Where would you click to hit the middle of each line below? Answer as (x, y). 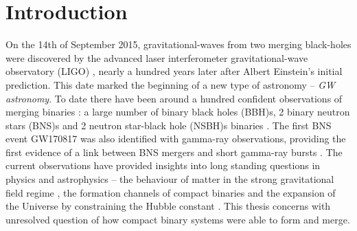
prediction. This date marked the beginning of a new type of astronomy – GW (171, 84)
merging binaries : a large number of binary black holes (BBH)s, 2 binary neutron (178, 112)
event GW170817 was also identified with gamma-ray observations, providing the (176, 139)
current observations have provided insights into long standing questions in (163, 165)
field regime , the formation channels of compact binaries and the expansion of (171, 192)
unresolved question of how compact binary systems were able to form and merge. (178, 219)
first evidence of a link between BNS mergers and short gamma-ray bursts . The (174, 152)
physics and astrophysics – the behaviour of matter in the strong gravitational (170, 179)
